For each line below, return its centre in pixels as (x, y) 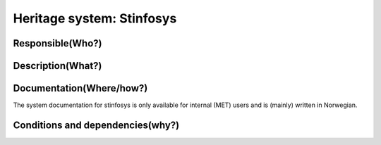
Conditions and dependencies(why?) (96, 125)
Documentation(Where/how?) (80, 88)
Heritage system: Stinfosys (95, 18)
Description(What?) (58, 66)
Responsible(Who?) (58, 43)
